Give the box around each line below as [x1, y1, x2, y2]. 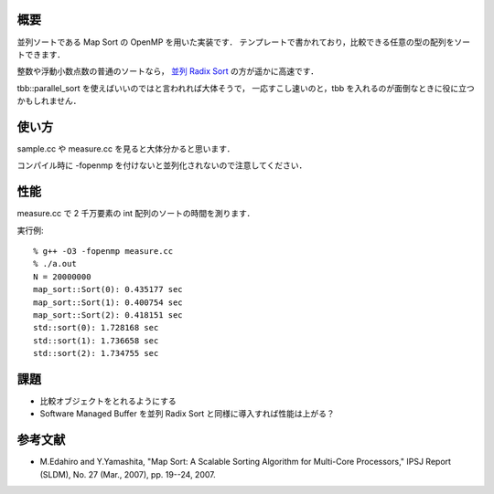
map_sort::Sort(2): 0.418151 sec [33, 310, 183, 321]
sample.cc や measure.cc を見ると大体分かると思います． [16, 142, 235, 154]
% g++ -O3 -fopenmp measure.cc [33, 247, 174, 257]
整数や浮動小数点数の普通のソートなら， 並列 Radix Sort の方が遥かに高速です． [16, 66, 319, 77]
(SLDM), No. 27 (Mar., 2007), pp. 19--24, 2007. [39, 468, 216, 479]
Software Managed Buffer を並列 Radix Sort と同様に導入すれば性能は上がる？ [39, 408, 336, 419]
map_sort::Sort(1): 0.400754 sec [33, 297, 183, 308]
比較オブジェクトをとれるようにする [39, 395, 177, 406]
